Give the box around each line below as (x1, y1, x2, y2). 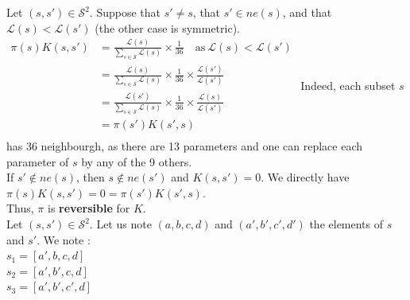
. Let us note (89, 216, 152, 232)
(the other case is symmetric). (95, 19, 240, 36)
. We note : (37, 231, 91, 247)
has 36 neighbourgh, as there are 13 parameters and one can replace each (6, 138, 363, 154)
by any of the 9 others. (81, 153, 192, 169)
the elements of (309, 216, 384, 232)
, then (76, 169, 105, 185)
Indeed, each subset (300, 77, 396, 94)
